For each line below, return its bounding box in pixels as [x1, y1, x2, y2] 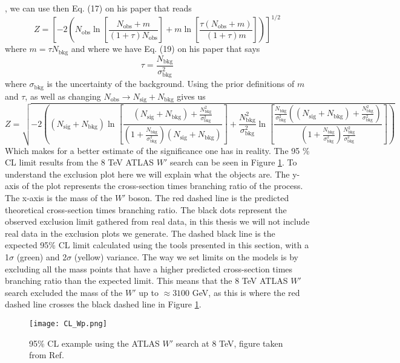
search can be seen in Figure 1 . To [169, 156, 297, 169]
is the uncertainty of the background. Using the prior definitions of [47, 77, 295, 90]
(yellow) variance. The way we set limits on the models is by [74, 250, 298, 263]
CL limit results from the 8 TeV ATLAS [5, 156, 154, 169]
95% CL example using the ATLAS [29, 336, 160, 349]
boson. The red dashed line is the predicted [128, 191, 289, 204]
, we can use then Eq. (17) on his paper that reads [5, 2, 192, 14]
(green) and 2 [16, 250, 67, 263]
